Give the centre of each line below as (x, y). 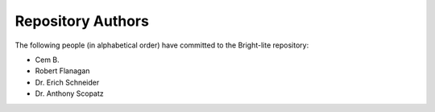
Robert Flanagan (62, 71)
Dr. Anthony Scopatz (69, 93)
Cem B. (47, 60)
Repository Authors (82, 21)
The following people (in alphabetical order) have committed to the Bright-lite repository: (162, 45)
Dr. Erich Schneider (67, 82)
